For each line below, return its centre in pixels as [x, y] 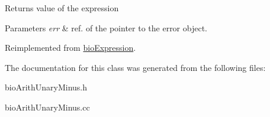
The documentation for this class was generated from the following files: [135, 67]
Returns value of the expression [62, 8]
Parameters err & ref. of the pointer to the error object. [106, 27]
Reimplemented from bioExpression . [70, 48]
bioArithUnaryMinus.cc [47, 107]
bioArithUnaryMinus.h [46, 87]
